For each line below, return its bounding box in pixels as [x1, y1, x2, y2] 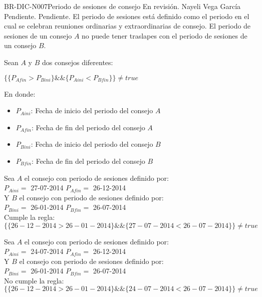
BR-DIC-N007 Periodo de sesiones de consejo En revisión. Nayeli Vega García [4, 1, 241, 11]
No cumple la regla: [4, 275, 64, 285]
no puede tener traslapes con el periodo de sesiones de [82, 30, 247, 41]
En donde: [4, 88, 36, 99]
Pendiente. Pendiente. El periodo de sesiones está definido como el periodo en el [4, 11, 249, 21]
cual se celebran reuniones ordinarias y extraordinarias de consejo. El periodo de [4, 21, 251, 31]
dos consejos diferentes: [42, 57, 113, 67]
